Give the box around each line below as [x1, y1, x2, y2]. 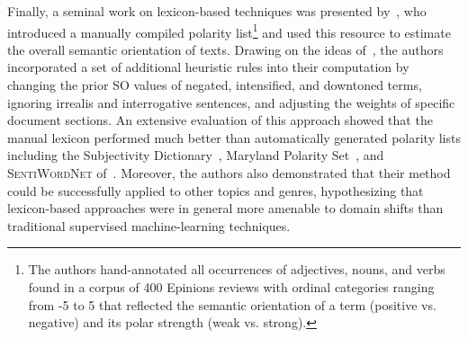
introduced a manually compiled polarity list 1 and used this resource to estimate [7, 20, 451, 41]
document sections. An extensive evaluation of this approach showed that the [7, 111, 433, 129]
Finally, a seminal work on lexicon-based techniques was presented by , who [7, 2, 427, 20]
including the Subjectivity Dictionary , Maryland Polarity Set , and [7, 146, 384, 165]
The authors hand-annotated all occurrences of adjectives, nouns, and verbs [28, 260, 445, 279]
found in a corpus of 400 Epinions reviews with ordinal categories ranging [28, 277, 435, 296]
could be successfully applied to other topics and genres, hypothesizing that [7, 181, 424, 200]
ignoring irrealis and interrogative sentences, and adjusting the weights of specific [7, 93, 455, 111]
